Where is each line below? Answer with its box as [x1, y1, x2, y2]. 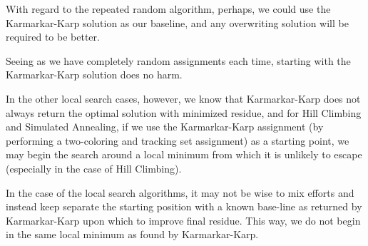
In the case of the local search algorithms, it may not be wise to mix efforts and [6, 185, 354, 200]
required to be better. [6, 29, 100, 44]
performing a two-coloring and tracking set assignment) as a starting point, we [6, 133, 349, 148]
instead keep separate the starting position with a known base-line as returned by [6, 199, 362, 214]
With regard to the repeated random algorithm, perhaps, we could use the [6, 1, 331, 16]
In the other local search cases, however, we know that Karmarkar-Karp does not [6, 91, 361, 106]
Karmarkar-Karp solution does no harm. [6, 67, 183, 82]
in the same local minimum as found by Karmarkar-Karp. [6, 227, 259, 242]
